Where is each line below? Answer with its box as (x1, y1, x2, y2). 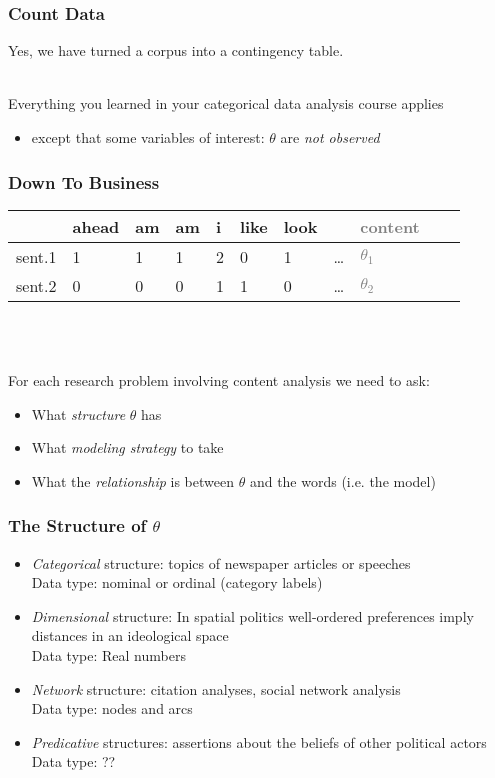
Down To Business (8, 169, 160, 194)
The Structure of (8, 513, 147, 538)
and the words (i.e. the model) (249, 470, 436, 491)
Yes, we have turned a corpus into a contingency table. (8, 40, 344, 61)
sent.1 (16, 244, 57, 268)
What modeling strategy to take (31, 437, 224, 458)
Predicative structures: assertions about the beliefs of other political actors (31, 731, 487, 752)
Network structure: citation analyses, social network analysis (31, 678, 401, 699)
